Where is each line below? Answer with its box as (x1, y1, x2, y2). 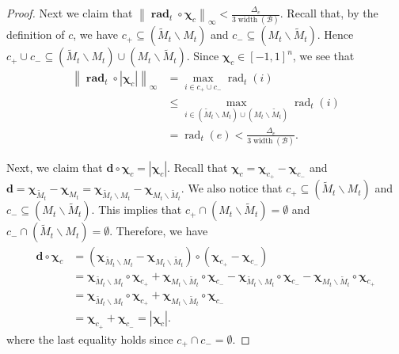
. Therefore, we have (109, 223, 208, 239)
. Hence (317, 26, 354, 43)
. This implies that (91, 201, 182, 218)
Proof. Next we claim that (6, 5, 133, 21)
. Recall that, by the (279, 5, 378, 21)
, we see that (292, 48, 355, 64)
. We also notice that (180, 180, 283, 196)
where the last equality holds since (6, 330, 173, 347)
